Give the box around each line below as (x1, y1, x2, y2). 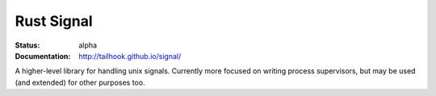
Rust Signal (15, 12, 93, 30)
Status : (15, 40, 40, 50)
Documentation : (15, 51, 71, 61)
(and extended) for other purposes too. (15, 77, 145, 87)
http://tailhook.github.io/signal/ (78, 51, 182, 61)
